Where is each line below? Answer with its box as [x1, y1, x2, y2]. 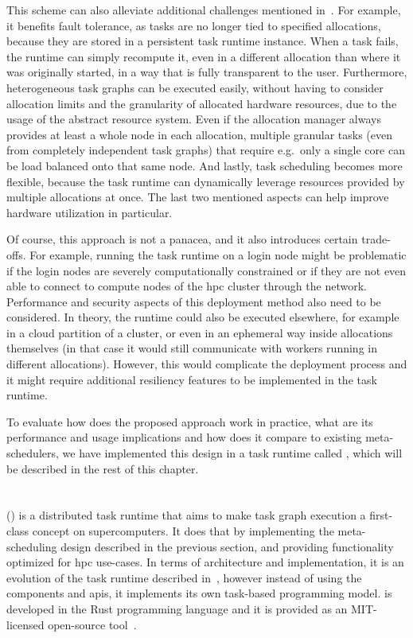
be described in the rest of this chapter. [6, 460, 199, 477]
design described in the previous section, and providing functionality [60, 538, 394, 554]
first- [369, 507, 393, 523]
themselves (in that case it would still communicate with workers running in [6, 340, 377, 356]
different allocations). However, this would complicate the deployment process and [6, 356, 407, 372]
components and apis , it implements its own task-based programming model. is [6, 585, 392, 601]
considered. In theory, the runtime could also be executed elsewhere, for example [6, 309, 399, 325]
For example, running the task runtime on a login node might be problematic [29, 246, 407, 263]
